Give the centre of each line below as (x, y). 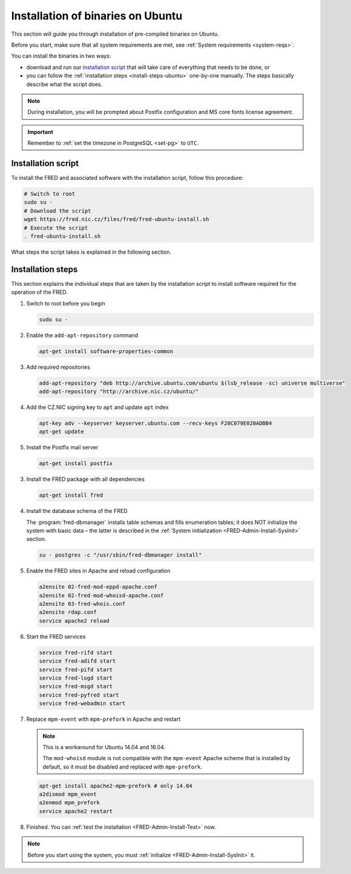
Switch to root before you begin (66, 303)
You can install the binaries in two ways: (61, 56)
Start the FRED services (56, 637)
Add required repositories (58, 367)
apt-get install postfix (76, 464)
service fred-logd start (76, 678)
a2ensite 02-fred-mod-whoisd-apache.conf (101, 595)
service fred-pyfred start (79, 695)
